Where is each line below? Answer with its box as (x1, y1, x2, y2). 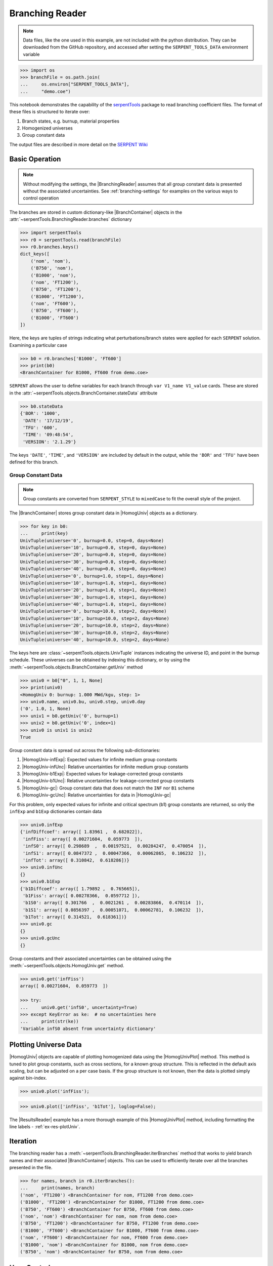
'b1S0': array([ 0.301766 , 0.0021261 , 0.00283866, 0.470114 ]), (23, 900, 204, 906)
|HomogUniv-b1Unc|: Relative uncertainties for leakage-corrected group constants (22, 778, 194, 784)
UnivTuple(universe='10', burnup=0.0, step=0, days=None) (20, 544, 167, 550)
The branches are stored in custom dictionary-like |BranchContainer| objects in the (9, 209, 183, 215)
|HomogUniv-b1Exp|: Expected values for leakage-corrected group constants (22, 771, 183, 777)
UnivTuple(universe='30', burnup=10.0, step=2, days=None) (20, 629, 169, 636)
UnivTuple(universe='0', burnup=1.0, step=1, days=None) (20, 573, 164, 579)
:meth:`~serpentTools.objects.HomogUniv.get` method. (9, 963, 124, 969)
